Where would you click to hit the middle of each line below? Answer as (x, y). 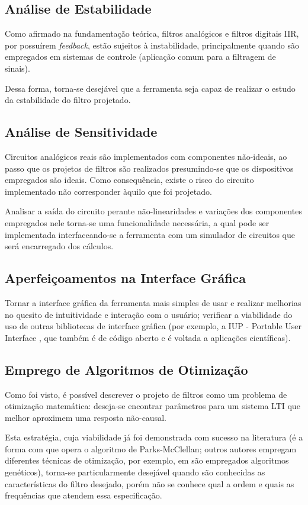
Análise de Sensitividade (81, 132)
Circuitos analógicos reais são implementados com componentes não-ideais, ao (146, 156)
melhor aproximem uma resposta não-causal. (86, 417)
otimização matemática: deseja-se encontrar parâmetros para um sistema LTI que (153, 406)
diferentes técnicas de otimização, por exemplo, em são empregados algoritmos (147, 460)
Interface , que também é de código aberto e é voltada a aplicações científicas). (148, 337)
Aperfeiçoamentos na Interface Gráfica (126, 278)
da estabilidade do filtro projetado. (68, 100)
